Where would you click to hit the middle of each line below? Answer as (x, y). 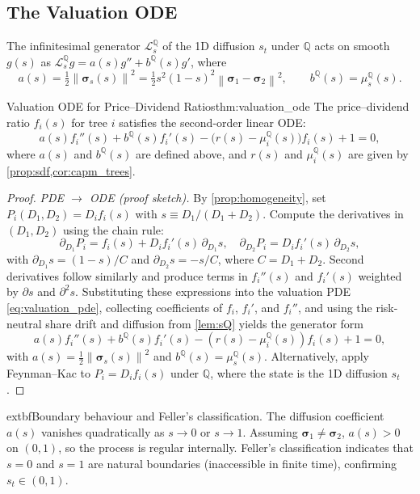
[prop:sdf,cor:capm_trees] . (71, 170)
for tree (90, 122)
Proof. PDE (36, 198)
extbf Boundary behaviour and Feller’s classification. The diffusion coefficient (195, 416)
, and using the (335, 307)
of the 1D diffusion (209, 46)
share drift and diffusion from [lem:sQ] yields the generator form (205, 323)
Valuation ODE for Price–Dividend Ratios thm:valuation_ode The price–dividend (208, 106)
